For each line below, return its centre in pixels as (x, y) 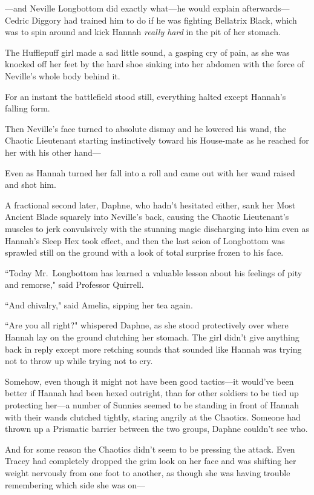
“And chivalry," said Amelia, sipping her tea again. (99, 304)
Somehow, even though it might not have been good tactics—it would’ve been (149, 381)
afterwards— (266, 8)
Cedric (17, 20)
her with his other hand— (53, 152)
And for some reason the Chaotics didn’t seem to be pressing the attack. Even (150, 449)
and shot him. (31, 184)
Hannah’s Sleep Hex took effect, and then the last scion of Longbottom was (145, 240)
